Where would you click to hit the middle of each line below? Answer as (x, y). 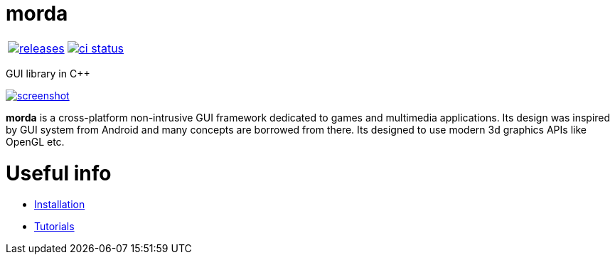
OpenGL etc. (35, 141)
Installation (60, 205)
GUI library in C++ (48, 73)
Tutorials (54, 227)
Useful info (59, 173)
